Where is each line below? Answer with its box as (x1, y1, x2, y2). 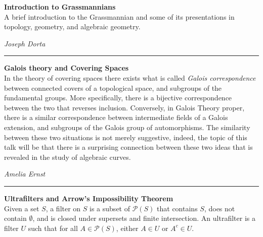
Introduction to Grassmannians (4, 2, 116, 12)
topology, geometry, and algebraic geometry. (4, 21, 141, 32)
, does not (204, 203, 235, 213)
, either (116, 222, 139, 233)
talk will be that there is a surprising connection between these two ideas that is (4, 142, 253, 152)
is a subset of (90, 203, 130, 213)
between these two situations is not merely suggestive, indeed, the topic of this (4, 132, 247, 142)
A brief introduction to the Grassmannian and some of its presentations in (4, 11, 235, 22)
